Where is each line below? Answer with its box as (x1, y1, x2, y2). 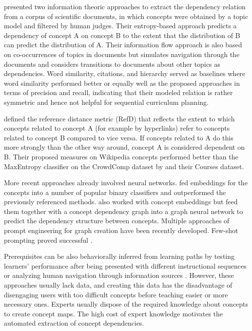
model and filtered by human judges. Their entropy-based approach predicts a (4, 20, 237, 31)
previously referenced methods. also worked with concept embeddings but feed (4, 196, 238, 207)
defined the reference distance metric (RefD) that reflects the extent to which (4, 113, 235, 123)
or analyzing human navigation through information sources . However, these (4, 270, 234, 280)
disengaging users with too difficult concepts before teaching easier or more (4, 289, 228, 299)
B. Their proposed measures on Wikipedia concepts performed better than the (4, 151, 238, 161)
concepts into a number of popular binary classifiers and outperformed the (4, 187, 226, 197)
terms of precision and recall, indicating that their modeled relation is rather (4, 87, 233, 97)
